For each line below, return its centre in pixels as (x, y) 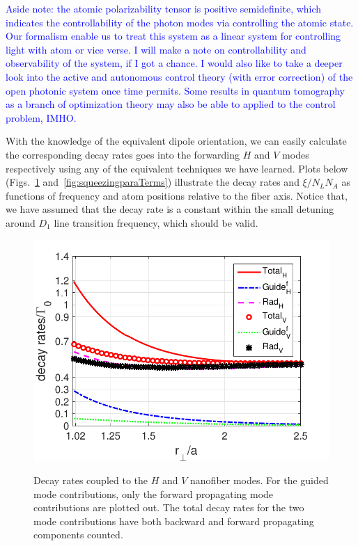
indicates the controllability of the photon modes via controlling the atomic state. (180, 22)
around (21, 222)
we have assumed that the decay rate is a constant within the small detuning (170, 209)
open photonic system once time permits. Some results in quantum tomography (175, 90)
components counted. (78, 535)
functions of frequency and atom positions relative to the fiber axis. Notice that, (177, 195)
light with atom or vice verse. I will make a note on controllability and (156, 49)
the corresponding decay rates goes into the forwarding (123, 154)
